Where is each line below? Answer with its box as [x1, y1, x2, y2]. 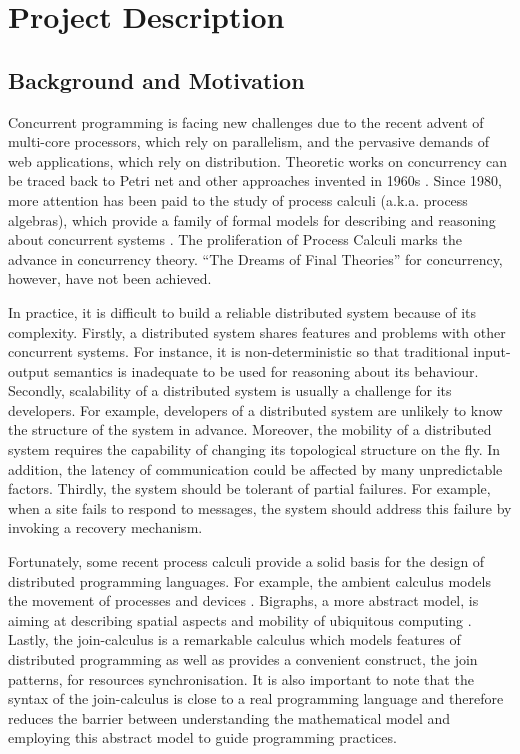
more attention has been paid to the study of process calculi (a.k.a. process [8, 189, 468, 210]
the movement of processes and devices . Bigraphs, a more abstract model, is [8, 590, 479, 611]
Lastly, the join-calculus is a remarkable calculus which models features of [8, 629, 461, 650]
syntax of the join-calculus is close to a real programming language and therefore [8, 688, 504, 709]
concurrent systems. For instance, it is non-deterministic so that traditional [8, 341, 469, 362]
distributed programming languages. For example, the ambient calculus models [8, 570, 491, 591]
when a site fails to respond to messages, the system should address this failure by [8, 497, 512, 518]
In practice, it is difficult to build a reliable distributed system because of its [8, 301, 477, 322]
